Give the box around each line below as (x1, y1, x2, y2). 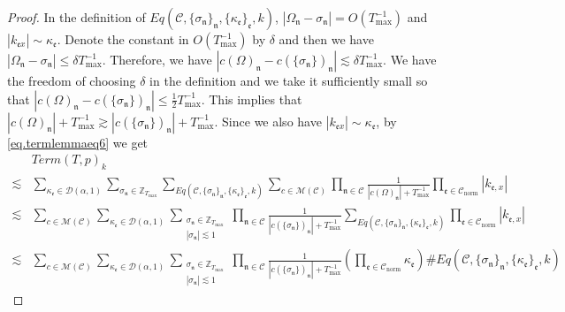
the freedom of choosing (7, 72, 136, 89)
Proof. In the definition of (7, 8, 146, 26)
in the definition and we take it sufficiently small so (149, 72, 428, 89)
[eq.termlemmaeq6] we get (7, 133, 149, 151)
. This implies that (201, 89, 302, 108)
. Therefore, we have (102, 50, 212, 68)
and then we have (279, 30, 374, 48)
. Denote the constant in (57, 30, 189, 48)
